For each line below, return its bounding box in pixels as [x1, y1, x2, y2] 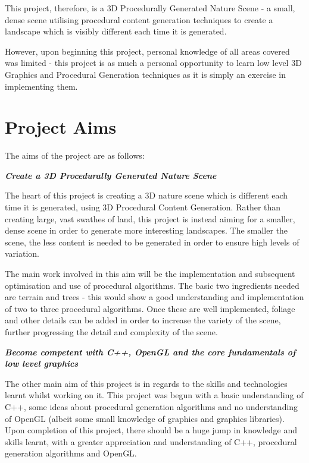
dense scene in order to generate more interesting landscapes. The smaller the [5, 224, 288, 237]
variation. [5, 247, 40, 260]
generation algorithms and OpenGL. [5, 447, 137, 459]
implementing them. [5, 80, 78, 92]
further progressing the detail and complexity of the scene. [5, 326, 218, 338]
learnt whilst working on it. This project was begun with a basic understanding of [5, 389, 304, 401]
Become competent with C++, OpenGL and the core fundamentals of [5, 345, 296, 358]
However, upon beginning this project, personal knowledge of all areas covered [5, 45, 290, 57]
